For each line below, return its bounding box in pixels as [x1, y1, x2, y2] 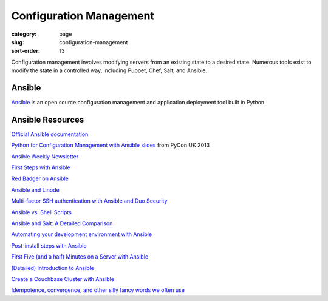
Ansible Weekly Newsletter [11, 152, 79, 160]
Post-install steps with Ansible [11, 242, 87, 249]
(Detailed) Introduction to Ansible [11, 264, 94, 271]
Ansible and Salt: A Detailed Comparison [11, 220, 113, 227]
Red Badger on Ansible [11, 175, 69, 182]
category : [11, 30, 37, 38]
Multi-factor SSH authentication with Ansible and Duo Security [11, 197, 168, 205]
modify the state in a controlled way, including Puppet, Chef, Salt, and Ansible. [11, 67, 208, 74]
